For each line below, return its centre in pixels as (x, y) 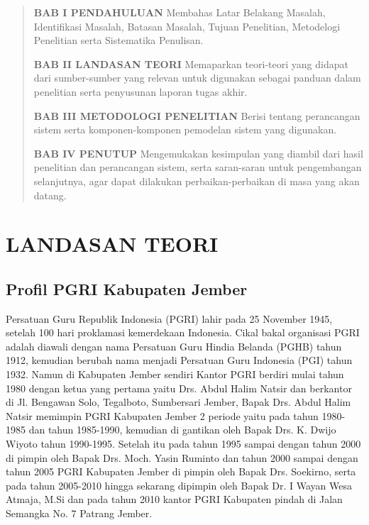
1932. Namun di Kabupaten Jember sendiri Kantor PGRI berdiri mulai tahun (175, 374)
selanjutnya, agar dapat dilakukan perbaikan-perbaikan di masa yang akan (197, 181)
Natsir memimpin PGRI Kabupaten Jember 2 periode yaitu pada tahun (162, 415)
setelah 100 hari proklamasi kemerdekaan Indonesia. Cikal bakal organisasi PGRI (183, 332)
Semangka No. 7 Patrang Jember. (79, 513)
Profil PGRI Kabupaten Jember (127, 288)
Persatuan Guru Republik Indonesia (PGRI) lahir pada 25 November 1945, (169, 318)
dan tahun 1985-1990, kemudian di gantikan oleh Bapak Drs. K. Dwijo (182, 430)
